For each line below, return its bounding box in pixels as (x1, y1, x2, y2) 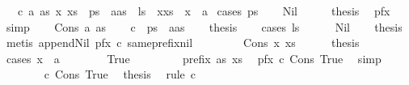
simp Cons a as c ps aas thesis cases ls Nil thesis (6, 18, 403, 35)
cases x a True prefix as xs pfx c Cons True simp (6, 49, 382, 66)
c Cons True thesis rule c (44, 66, 196, 83)
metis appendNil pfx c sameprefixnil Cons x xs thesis (6, 34, 360, 51)
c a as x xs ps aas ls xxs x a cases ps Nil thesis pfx (17, 2, 390, 19)
